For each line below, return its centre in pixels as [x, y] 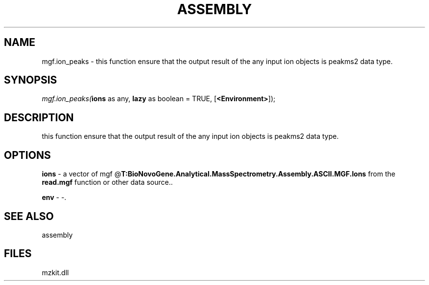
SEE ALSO [29, 216]
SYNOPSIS [31, 80]
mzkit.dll [55, 272]
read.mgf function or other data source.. [107, 182]
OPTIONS [27, 155]
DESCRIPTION [39, 117]
